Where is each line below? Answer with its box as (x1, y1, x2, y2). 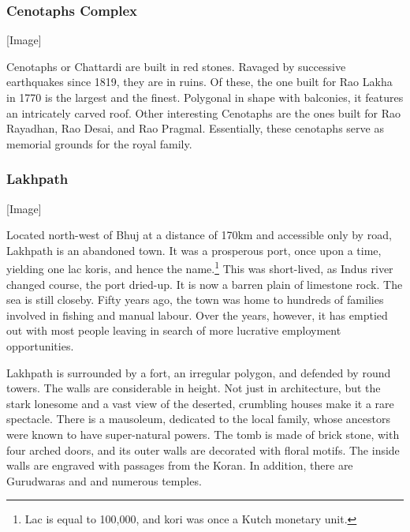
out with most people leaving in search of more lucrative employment (6, 322, 341, 339)
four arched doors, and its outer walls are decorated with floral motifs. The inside (6, 441, 400, 458)
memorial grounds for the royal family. (6, 135, 192, 152)
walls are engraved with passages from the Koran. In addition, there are (6, 457, 353, 474)
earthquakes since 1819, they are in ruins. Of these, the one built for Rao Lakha (6, 73, 393, 90)
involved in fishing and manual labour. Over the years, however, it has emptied (6, 306, 388, 323)
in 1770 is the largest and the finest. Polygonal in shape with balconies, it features (6, 89, 404, 105)
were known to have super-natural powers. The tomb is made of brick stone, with (6, 425, 400, 442)
